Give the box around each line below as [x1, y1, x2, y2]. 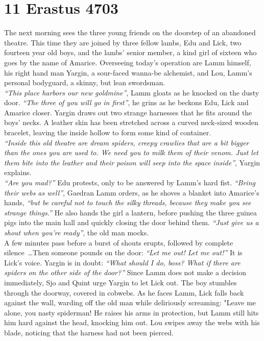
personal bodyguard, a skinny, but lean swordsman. [4, 77, 165, 88]
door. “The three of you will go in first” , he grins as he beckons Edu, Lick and [4, 97, 249, 108]
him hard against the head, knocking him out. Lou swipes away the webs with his [4, 317, 260, 328]
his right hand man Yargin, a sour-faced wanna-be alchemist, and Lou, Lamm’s [4, 67, 252, 78]
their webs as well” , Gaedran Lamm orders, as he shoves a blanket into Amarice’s [4, 187, 259, 198]
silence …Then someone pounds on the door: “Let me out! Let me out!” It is [4, 247, 243, 258]
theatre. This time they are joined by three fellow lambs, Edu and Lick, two [4, 37, 242, 47]
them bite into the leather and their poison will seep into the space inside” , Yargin [4, 157, 260, 167]
